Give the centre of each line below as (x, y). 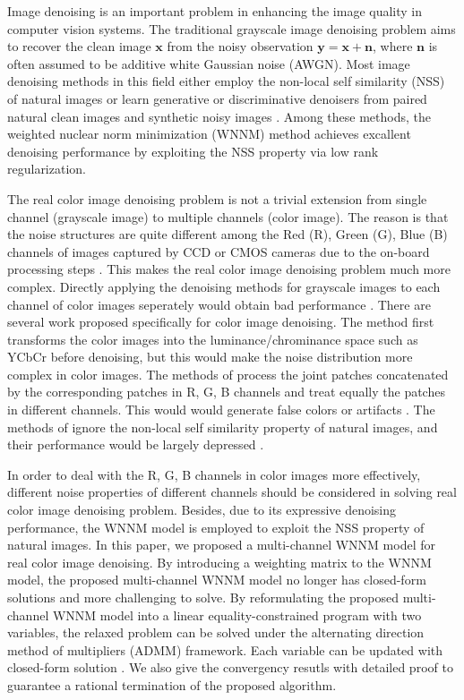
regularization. (47, 169)
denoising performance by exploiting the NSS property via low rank (193, 151)
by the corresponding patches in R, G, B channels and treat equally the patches (226, 392)
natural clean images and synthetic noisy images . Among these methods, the (219, 116)
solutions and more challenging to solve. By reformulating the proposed (203, 597)
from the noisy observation (240, 46)
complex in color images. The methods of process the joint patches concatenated (228, 374)
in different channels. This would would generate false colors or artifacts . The (221, 410)
